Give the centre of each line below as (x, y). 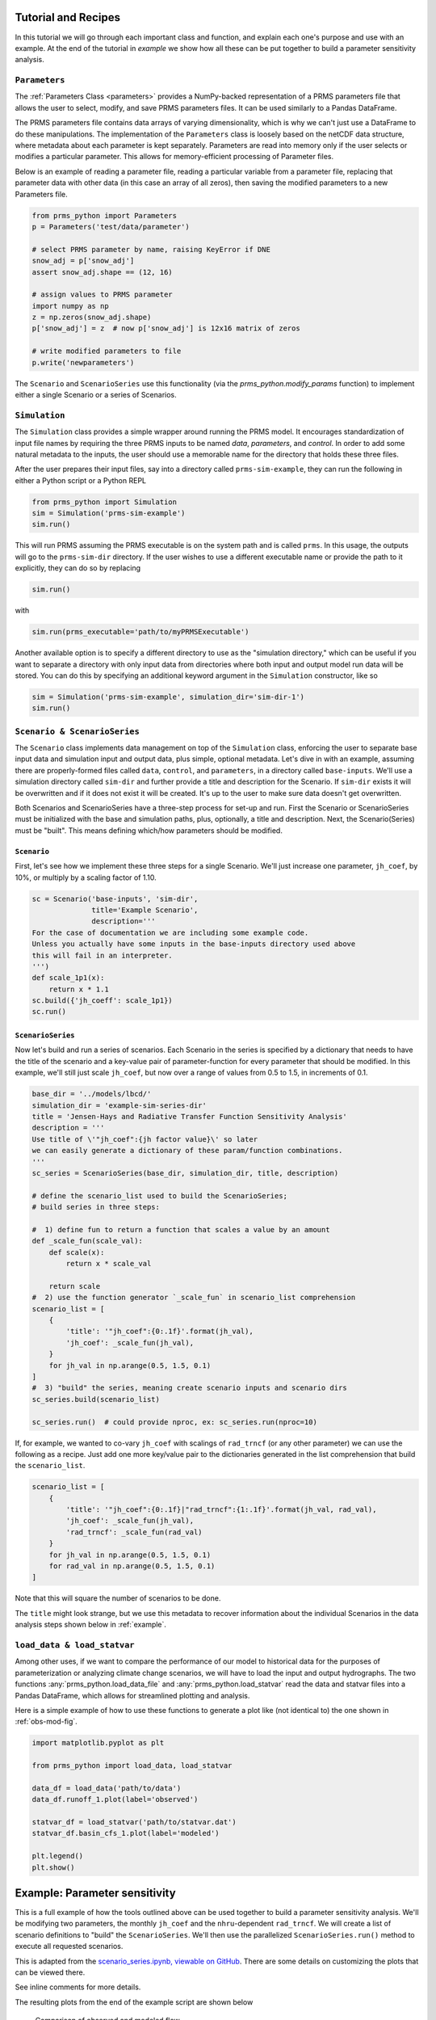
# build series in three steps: (96, 1207)
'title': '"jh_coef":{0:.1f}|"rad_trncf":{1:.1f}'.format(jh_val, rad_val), (221, 1510)
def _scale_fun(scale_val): (87, 1241)
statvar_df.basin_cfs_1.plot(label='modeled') (126, 1833)
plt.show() (53, 1867)
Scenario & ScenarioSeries (78, 731)
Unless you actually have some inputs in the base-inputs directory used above (194, 944)
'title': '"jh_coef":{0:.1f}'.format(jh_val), (159, 1332)
